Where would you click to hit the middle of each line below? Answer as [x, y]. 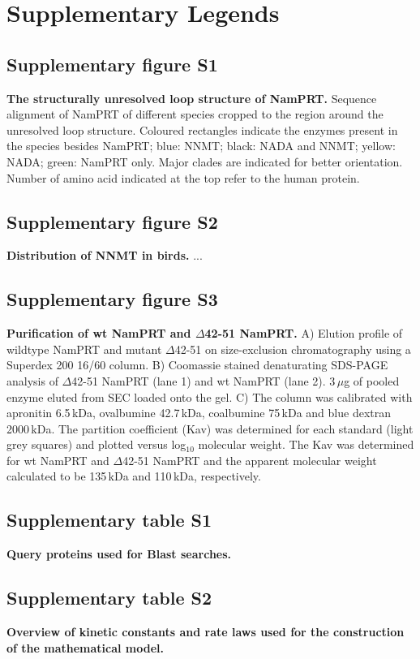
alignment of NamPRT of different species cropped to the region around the [195, 114]
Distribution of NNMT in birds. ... [105, 255]
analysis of [32, 380]
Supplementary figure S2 [112, 221]
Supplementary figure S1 [112, 64]
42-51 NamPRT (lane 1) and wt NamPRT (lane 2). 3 [204, 380]
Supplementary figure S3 [112, 299]
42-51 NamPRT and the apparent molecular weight [250, 460]
